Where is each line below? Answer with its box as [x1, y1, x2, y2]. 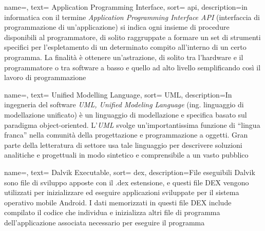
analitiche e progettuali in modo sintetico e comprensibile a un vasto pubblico [4, 149, 249, 160]
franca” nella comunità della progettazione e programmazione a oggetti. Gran [4, 129, 248, 140]
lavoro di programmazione [4, 72, 86, 83]
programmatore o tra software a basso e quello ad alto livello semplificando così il [4, 62, 261, 72]
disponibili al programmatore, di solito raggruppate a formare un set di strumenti [4, 31, 261, 42]
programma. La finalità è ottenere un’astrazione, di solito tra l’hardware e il [4, 51, 243, 62]
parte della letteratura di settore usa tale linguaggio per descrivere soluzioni [4, 139, 242, 150]
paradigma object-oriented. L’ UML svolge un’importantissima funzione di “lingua [4, 119, 260, 130]
